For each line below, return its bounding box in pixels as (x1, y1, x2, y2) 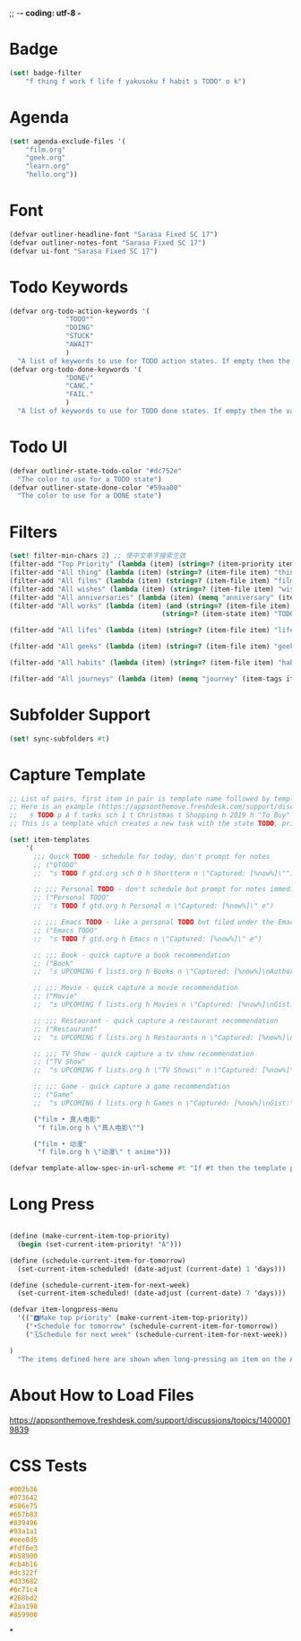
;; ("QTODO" (32, 860, 78, 869)
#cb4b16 (9, 1560, 39, 1569)
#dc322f (9, 1568, 39, 1577)
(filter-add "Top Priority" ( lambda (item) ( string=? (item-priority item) (9, 560, 298, 569)
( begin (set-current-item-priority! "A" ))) (17, 1239, 182, 1249)
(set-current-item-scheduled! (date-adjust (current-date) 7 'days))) (17, 1289, 287, 1298)
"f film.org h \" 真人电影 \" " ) (37, 1123, 145, 1133)
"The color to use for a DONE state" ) (17, 491, 163, 500)
